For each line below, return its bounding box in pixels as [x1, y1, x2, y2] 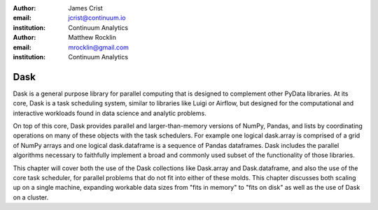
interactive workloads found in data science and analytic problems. [13, 109, 206, 117]
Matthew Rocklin [68, 33, 117, 42]
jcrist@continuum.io [68, 14, 126, 22]
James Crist [68, 4, 103, 12]
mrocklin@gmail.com [68, 43, 129, 52]
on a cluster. [13, 193, 49, 202]
